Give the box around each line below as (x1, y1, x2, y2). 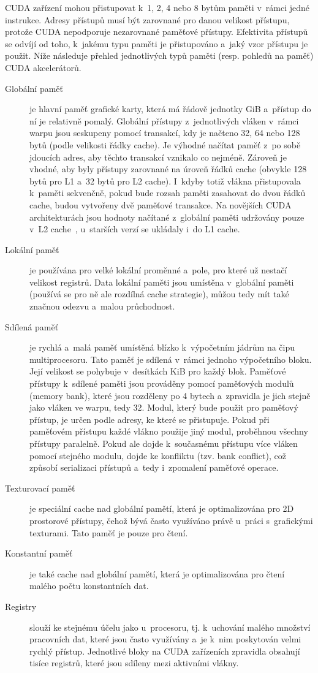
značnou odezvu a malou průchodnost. (29, 300, 175, 313)
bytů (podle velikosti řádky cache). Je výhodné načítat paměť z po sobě (29, 138, 301, 151)
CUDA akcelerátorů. (5, 61, 81, 74)
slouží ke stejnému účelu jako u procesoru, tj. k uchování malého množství (29, 620, 311, 633)
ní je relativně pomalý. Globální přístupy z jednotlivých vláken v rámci (29, 114, 299, 127)
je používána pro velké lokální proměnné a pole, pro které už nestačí (29, 264, 287, 276)
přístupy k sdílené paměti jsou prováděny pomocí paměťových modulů (29, 377, 294, 390)
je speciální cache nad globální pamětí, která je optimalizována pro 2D (29, 502, 294, 515)
